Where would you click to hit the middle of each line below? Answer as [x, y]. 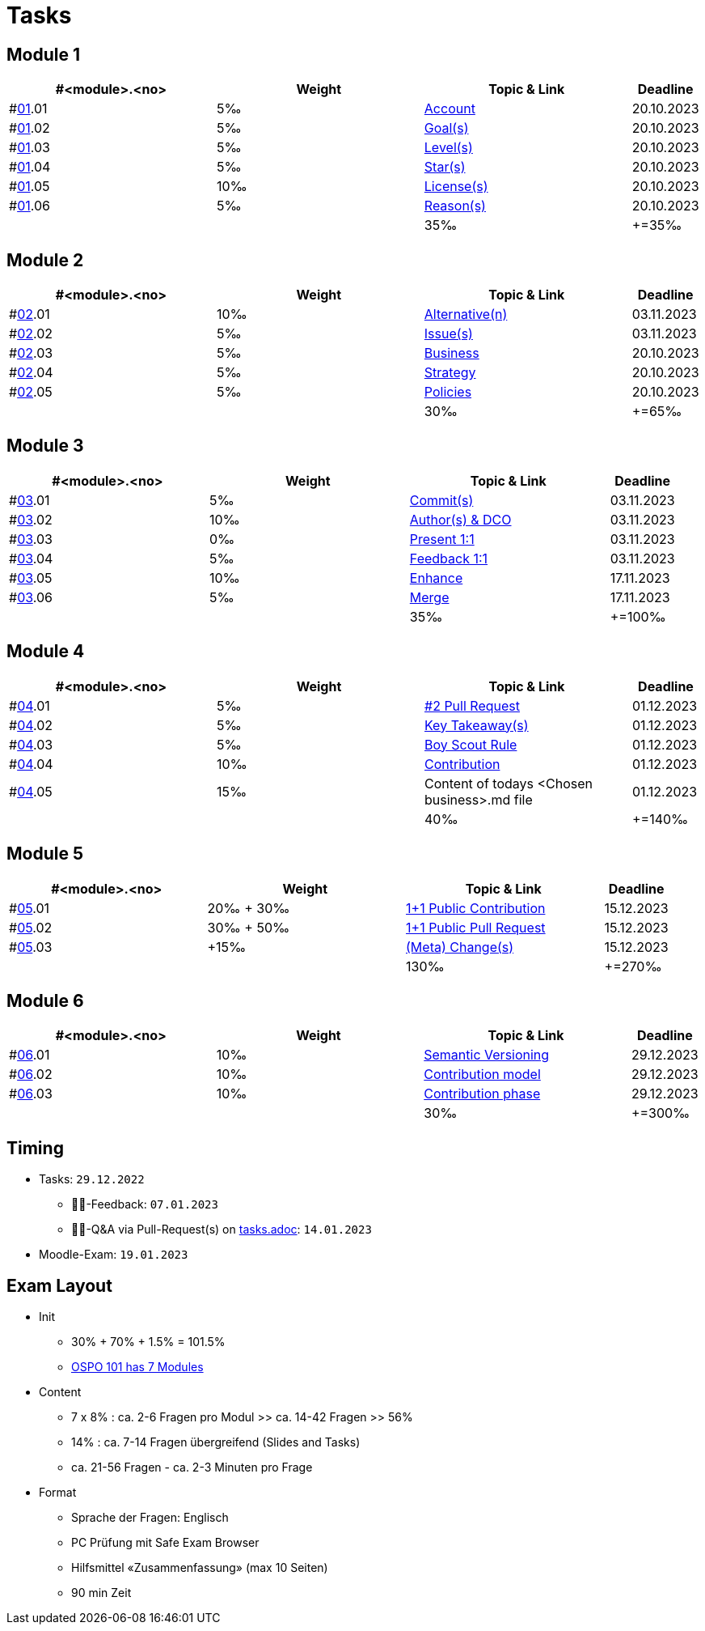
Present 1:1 [442, 539]
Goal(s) [446, 128]
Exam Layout [59, 1285]
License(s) [456, 187]
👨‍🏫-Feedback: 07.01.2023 [145, 1204]
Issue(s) [448, 334]
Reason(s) [455, 206]
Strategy [450, 373]
